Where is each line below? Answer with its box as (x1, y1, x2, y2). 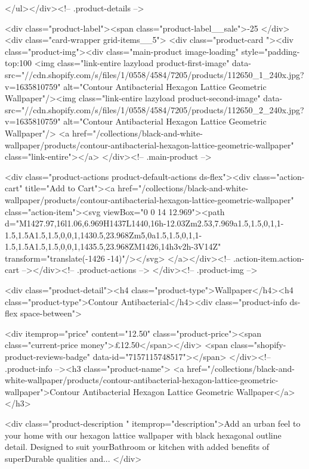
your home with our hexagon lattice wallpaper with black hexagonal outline (5, 428, 282, 441)
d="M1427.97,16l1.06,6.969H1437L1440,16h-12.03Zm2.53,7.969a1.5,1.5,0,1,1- (5, 217, 284, 229)
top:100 (5, 57, 32, 69)
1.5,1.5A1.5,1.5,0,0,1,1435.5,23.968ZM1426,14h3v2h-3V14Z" (5, 240, 221, 253)
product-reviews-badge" (5, 350, 91, 363)
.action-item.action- (233, 251, 305, 264)
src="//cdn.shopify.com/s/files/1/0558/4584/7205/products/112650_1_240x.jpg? (5, 68, 304, 80)
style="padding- (241, 45, 300, 57)
